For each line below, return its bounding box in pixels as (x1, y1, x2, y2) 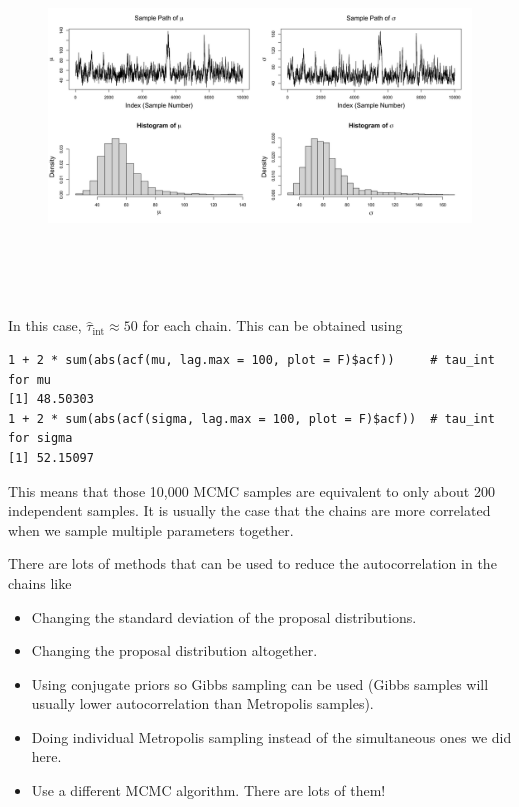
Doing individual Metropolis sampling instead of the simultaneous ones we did (31, 726, 512, 747)
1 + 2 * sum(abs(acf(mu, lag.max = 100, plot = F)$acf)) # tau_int (8, 352, 495, 367)
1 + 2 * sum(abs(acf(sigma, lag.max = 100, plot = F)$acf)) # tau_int (8, 411, 495, 426)
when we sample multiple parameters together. (8, 519, 294, 540)
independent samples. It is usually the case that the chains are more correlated (8, 500, 491, 521)
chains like (8, 572, 72, 593)
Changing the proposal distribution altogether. (31, 640, 318, 661)
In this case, (8, 315, 82, 336)
